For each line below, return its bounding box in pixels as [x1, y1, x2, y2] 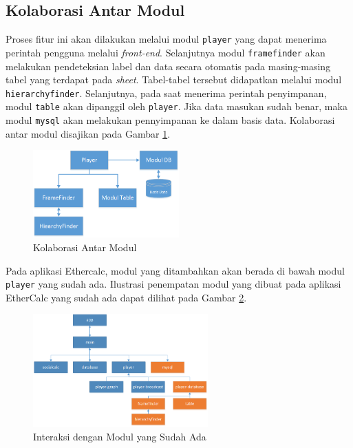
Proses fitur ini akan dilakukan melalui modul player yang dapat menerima [6, 32, 327, 46]
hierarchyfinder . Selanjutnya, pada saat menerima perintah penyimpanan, [6, 85, 327, 100]
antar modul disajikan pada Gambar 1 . [6, 126, 171, 140]
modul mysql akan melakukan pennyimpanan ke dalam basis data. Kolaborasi [6, 113, 335, 127]
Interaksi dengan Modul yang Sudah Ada [33, 429, 206, 443]
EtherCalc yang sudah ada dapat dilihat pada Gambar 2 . [6, 290, 247, 304]
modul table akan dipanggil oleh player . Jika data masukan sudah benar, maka [6, 99, 347, 114]
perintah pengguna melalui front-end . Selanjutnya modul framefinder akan [6, 45, 325, 59]
